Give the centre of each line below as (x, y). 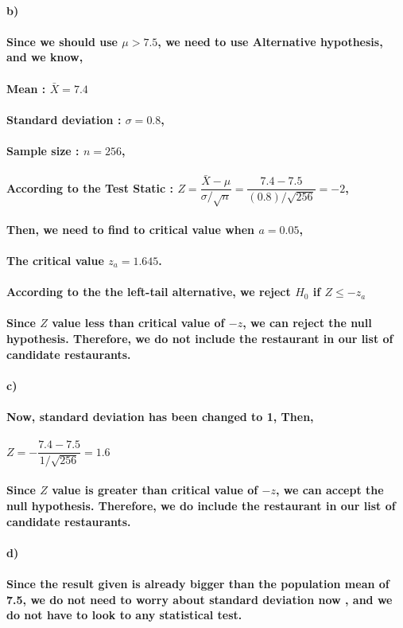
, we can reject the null (307, 323)
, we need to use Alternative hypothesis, (270, 41)
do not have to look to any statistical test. (124, 615)
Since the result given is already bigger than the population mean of (198, 583)
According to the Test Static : (90, 187)
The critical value (55, 260)
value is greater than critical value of (155, 490)
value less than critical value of (138, 323)
